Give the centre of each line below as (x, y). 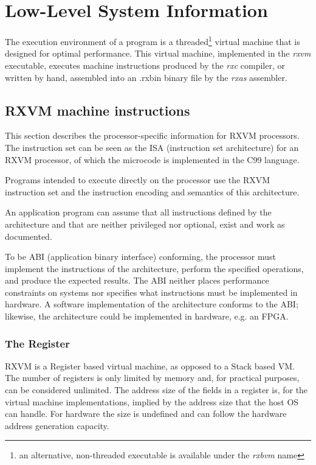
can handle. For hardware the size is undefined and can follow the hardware (146, 414)
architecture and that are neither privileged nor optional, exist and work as (145, 224)
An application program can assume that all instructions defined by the (138, 212)
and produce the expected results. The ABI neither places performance (137, 280)
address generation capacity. (57, 425)
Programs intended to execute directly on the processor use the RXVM (138, 180)
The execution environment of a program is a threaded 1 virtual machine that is (153, 40)
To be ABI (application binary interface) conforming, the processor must (140, 257)
